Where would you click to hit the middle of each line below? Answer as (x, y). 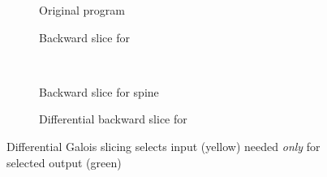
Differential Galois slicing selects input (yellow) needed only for (163, 146)
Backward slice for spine (99, 91)
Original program (82, 10)
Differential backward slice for (113, 119)
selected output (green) (64, 162)
